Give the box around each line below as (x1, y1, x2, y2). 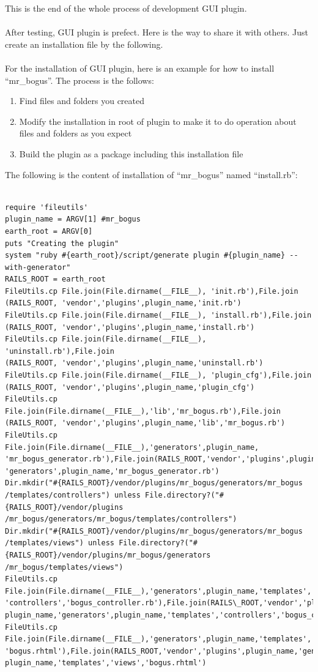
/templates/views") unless (5, 539, 114, 548)
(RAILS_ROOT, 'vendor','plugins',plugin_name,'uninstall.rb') (5, 359, 264, 368)
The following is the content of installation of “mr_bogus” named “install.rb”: (5, 168, 298, 181)
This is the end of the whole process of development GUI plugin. (5, 2, 247, 14)
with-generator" (5, 263, 71, 272)
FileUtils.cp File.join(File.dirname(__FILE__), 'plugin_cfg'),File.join (5, 371, 312, 380)
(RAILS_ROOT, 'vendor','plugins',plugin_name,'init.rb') (5, 299, 242, 308)
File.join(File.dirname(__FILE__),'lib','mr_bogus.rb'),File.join (5, 406, 281, 416)
